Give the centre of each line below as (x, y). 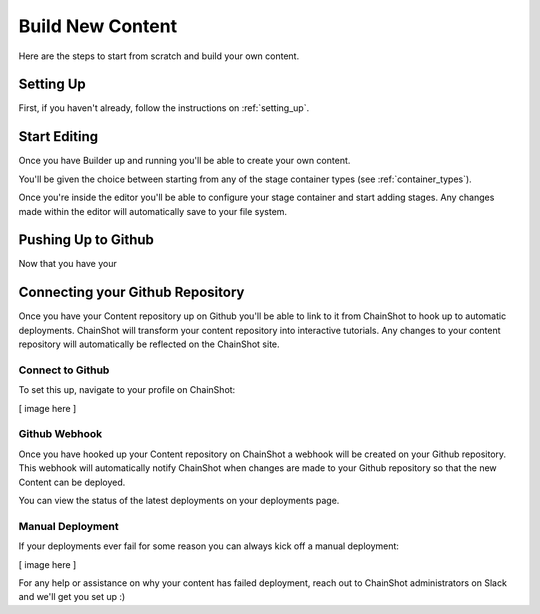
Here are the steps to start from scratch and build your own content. (159, 56)
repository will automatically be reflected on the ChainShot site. (149, 344)
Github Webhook (60, 434)
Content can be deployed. (72, 482)
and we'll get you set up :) (72, 597)
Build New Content (98, 26)
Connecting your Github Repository (131, 292)
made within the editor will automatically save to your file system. (153, 211)
